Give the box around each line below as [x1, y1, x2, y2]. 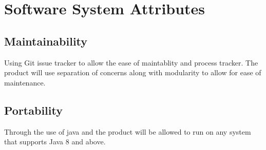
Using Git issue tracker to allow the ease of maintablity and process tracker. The [4, 57, 258, 68]
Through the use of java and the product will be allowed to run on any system [4, 126, 251, 137]
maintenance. [4, 77, 46, 88]
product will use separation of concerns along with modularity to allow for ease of [4, 67, 261, 78]
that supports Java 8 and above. [4, 136, 106, 147]
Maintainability [4, 33, 88, 49]
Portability [4, 102, 63, 118]
